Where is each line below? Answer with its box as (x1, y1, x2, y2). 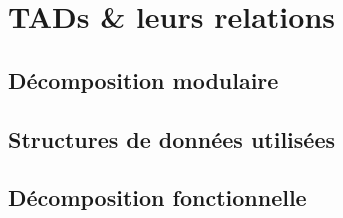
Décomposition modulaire (8, 64, 279, 95)
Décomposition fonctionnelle (8, 182, 307, 213)
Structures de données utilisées (8, 123, 335, 154)
